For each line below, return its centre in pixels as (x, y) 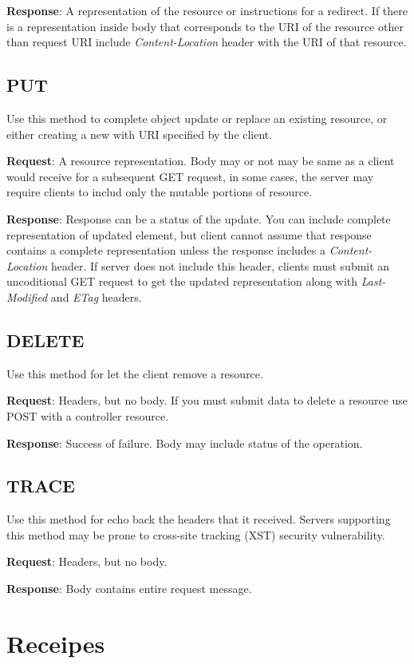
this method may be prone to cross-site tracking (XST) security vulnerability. (196, 534)
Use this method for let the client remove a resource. (135, 373)
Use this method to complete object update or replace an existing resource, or (197, 118)
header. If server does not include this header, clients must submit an (221, 265)
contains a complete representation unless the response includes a (166, 250)
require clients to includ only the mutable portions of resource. (160, 192)
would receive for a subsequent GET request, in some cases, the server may (190, 176)
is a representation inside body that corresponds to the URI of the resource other (205, 26)
